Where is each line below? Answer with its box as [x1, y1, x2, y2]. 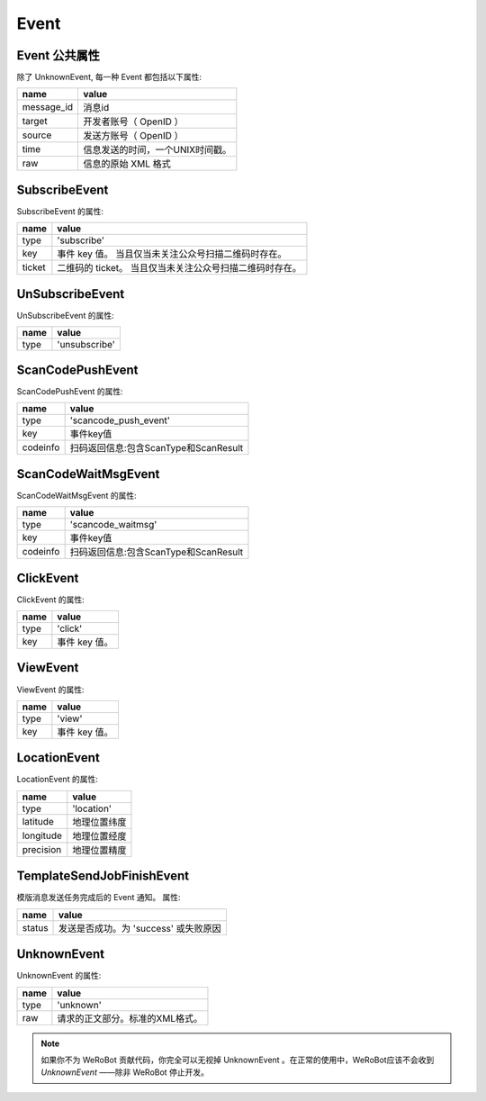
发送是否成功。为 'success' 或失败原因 [58, 922, 222, 934]
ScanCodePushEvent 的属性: [16, 385, 123, 396]
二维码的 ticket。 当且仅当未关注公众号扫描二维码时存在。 [57, 262, 301, 275]
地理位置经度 [72, 829, 127, 842]
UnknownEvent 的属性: [16, 970, 102, 981]
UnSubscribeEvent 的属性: [16, 310, 114, 320]
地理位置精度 [72, 844, 127, 856]
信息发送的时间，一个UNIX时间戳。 [83, 144, 232, 157]
